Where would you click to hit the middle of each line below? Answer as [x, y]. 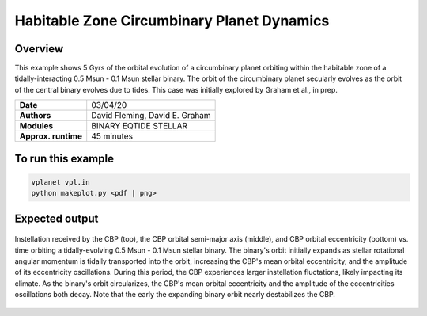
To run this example [64, 158]
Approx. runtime [51, 136]
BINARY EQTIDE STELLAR [139, 126]
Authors [35, 116]
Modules [36, 126]
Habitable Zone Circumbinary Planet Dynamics [172, 21]
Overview [39, 49]
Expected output [57, 218]
